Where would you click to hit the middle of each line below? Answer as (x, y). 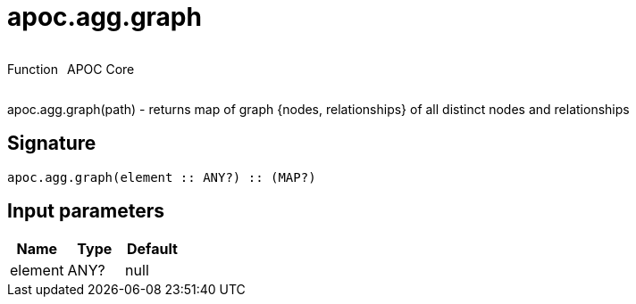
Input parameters (86, 211)
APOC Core (100, 69)
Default (152, 249)
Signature (52, 144)
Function (33, 69)
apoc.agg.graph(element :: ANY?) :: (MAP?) (162, 177)
